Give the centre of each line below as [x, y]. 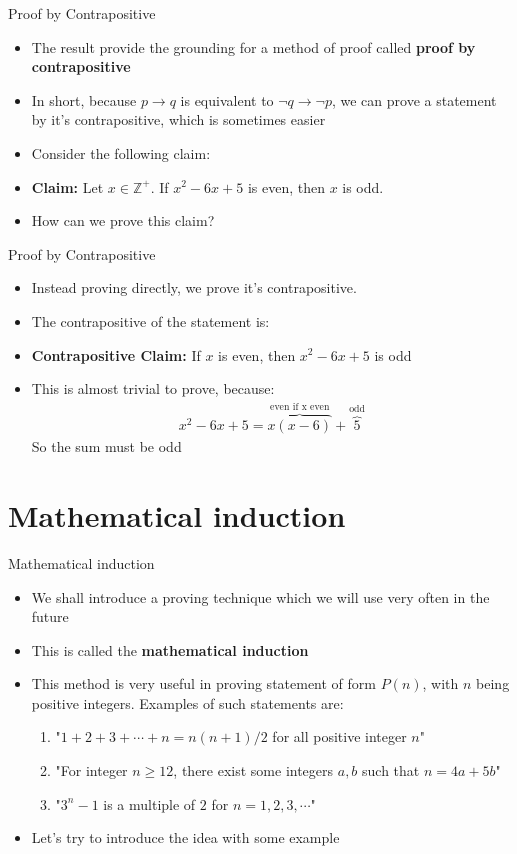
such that [391, 770]
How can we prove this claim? [123, 220]
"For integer [91, 770]
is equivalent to [227, 99]
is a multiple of [149, 803]
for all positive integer [339, 736]
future [50, 616]
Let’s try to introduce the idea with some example [185, 837]
